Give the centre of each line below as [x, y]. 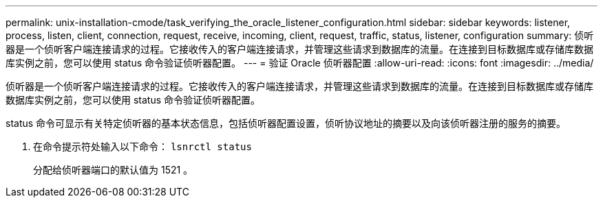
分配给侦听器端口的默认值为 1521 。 [113, 170]
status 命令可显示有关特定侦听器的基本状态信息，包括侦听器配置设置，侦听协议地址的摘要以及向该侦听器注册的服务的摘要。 [286, 123]
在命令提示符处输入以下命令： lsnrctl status [142, 146]
